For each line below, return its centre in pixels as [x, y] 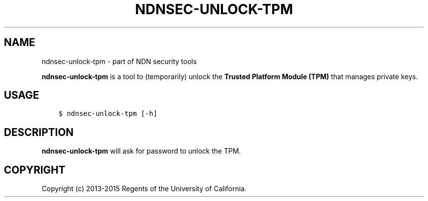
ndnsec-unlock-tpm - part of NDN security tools [119, 61]
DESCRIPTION [39, 132]
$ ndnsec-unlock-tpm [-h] [108, 114]
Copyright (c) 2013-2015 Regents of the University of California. [144, 189]
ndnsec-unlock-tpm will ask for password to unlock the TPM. [141, 151]
